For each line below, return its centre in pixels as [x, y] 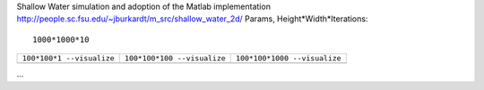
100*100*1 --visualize [69, 58]
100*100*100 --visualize [175, 58]
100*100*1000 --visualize [289, 58]
